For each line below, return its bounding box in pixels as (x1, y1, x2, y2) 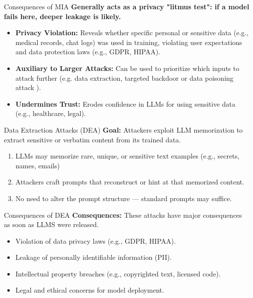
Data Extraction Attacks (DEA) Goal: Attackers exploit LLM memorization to (4, 124, 243, 135)
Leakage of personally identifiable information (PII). (15, 252, 172, 262)
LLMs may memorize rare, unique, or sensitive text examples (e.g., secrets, (15, 151, 240, 161)
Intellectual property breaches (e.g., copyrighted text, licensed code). (15, 268, 221, 278)
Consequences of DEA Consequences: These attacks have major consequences (4, 209, 242, 220)
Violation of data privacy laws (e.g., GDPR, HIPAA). (15, 235, 176, 246)
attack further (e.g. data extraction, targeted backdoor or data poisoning (15, 72, 233, 83)
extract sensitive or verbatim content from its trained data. (4, 134, 181, 144)
